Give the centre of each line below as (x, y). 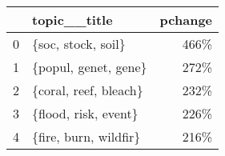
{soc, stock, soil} (79, 44)
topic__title (72, 20)
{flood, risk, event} (85, 113)
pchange (186, 20)
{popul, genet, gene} (90, 67)
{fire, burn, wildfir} (86, 136)
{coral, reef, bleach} (88, 90)
